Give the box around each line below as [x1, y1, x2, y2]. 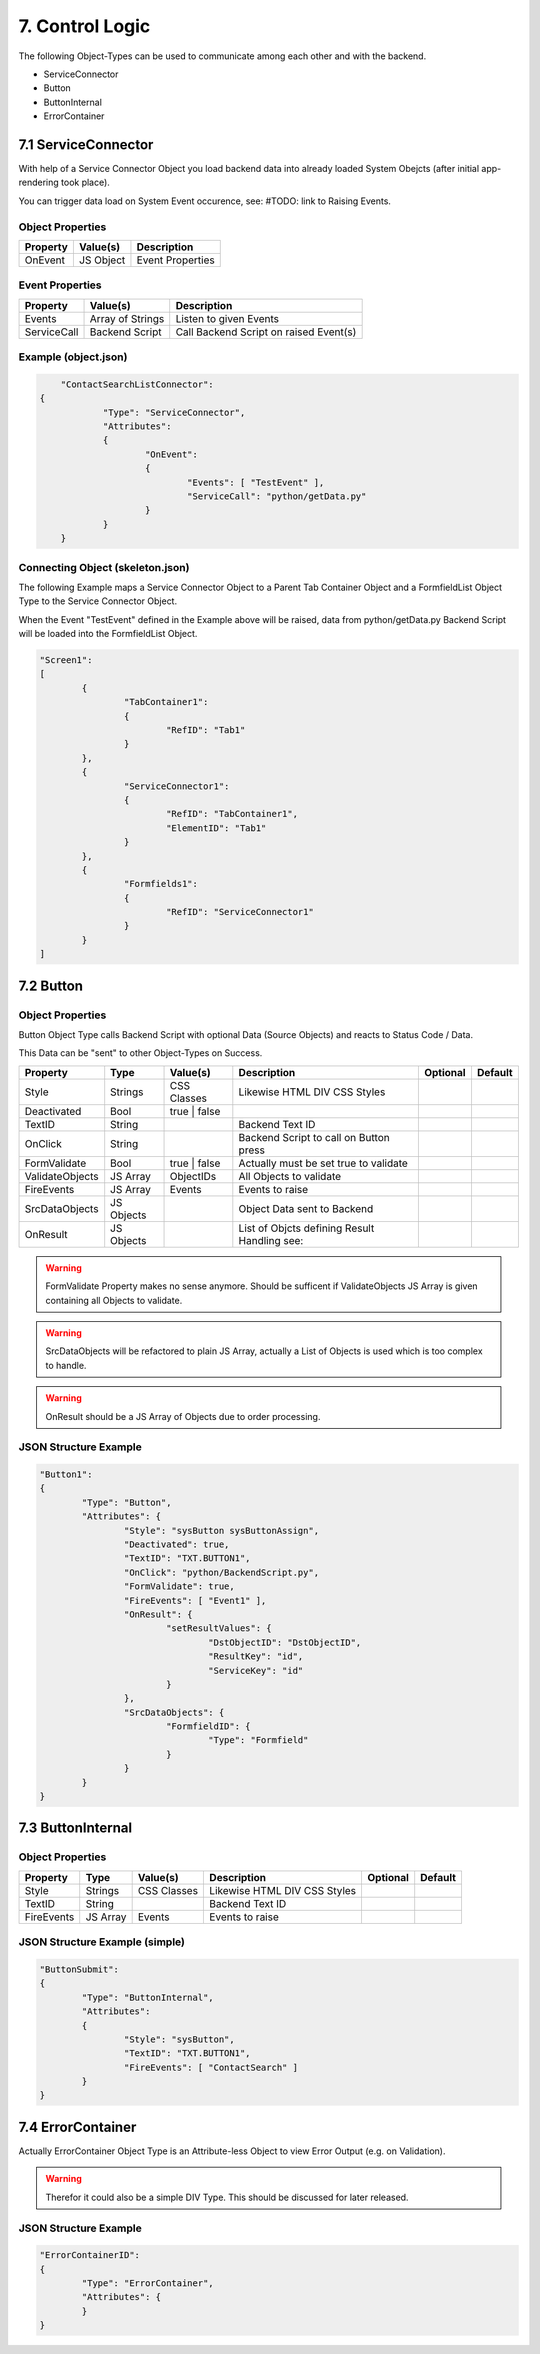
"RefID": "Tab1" [165, 724, 246, 735]
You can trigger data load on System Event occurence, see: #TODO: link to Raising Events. [18, 195, 392, 207]
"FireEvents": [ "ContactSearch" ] [123, 2061, 299, 2073]
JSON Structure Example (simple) [18, 1935, 185, 1949]
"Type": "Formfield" [208, 1735, 309, 1746]
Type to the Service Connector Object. [18, 595, 178, 607]
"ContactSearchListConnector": [60, 378, 214, 390]
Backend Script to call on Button [238, 1130, 390, 1144]
